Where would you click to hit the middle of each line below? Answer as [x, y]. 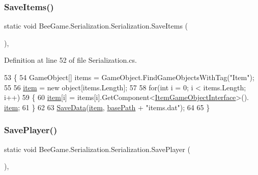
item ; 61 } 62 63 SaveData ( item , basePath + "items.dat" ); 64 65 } [107, 107]
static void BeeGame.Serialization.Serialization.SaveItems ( [96, 26]
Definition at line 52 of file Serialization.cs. [70, 60]
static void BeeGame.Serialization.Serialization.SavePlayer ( [97, 149]
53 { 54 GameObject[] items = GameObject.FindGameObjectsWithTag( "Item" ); [129, 77]
